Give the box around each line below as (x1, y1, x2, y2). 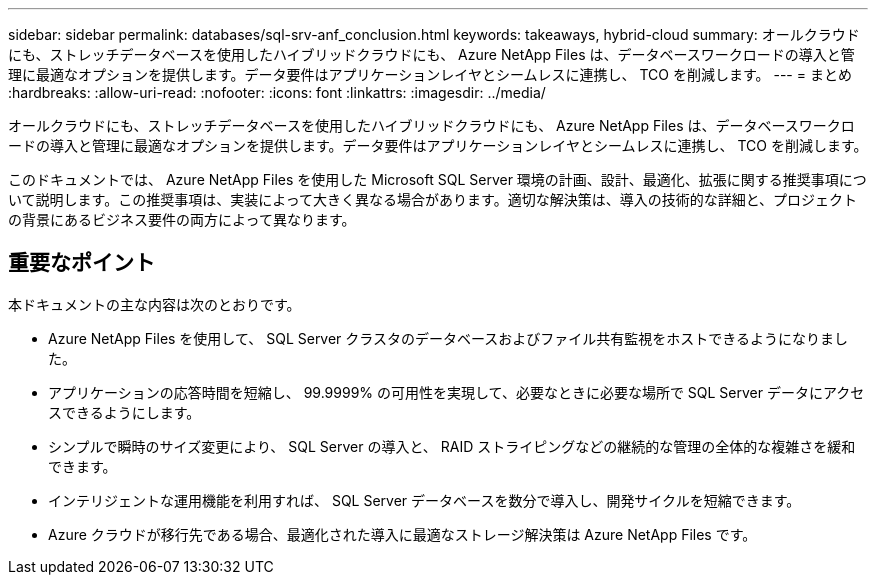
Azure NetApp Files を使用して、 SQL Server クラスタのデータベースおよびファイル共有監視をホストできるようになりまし (48, 329, 849, 347)
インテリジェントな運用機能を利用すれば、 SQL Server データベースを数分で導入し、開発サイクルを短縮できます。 (48, 491, 801, 509)
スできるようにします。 (48, 403, 201, 421)
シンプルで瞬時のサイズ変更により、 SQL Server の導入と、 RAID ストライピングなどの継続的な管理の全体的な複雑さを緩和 (48, 437, 856, 455)
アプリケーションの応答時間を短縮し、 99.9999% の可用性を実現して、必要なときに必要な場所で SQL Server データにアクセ (48, 383, 865, 401)
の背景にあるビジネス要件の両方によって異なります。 (8, 211, 356, 228)
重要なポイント (8, 250, 155, 276)
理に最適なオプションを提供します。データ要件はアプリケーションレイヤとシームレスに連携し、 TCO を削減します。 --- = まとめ (8, 66, 852, 83)
